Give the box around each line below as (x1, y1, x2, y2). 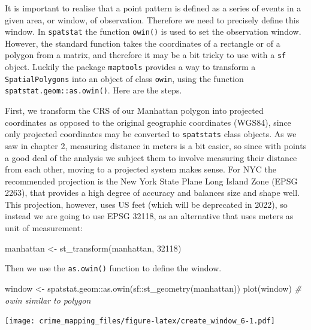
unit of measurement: (5, 222, 83, 234)
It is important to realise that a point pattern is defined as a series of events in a (5, 2, 301, 14)
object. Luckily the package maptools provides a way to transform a (5, 60, 256, 73)
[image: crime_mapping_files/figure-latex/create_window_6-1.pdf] (5, 317, 276, 326)
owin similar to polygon (5, 293, 91, 306)
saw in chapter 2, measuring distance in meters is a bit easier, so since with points (5, 139, 307, 152)
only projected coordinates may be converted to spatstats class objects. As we (5, 128, 297, 140)
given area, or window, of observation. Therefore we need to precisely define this (5, 13, 300, 26)
